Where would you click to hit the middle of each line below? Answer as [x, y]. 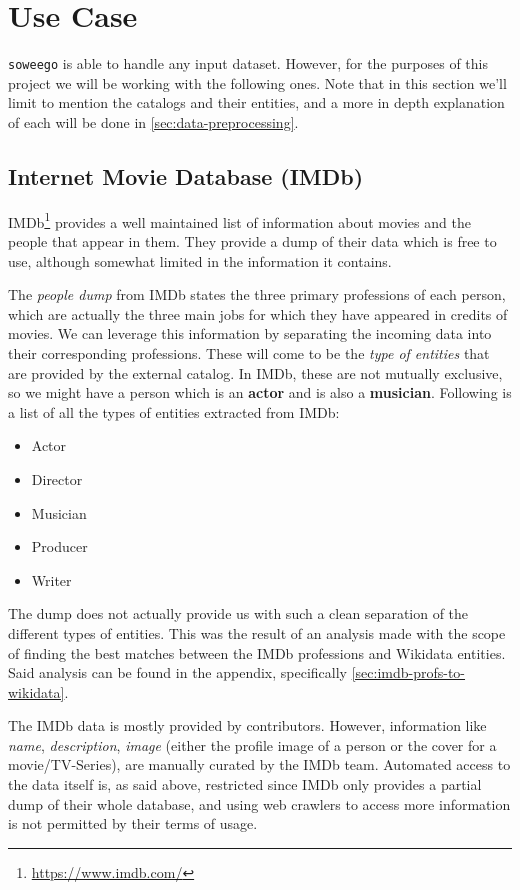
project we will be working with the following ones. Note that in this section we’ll [257, 82]
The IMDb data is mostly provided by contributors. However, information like [247, 725]
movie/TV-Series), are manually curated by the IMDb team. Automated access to [259, 764]
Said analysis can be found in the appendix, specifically [178, 672]
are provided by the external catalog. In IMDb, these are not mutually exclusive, [255, 372]
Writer [51, 579]
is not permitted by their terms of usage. [133, 823]
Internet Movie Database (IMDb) [186, 175]
